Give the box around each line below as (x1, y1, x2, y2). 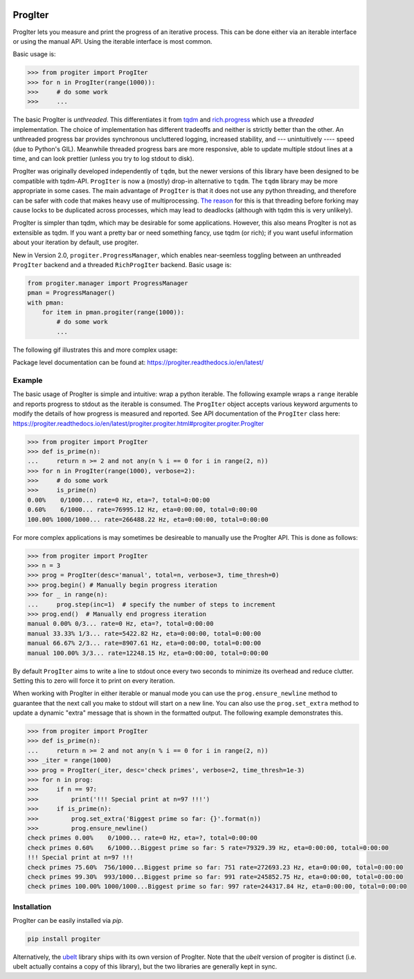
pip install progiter (27, 935, 101, 943)
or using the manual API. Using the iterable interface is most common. (12, 37, 213, 45)
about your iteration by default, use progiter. (12, 238, 138, 246)
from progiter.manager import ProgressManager (27, 279, 188, 287)
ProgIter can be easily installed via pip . (12, 917, 124, 925)
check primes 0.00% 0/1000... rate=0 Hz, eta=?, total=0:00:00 (27, 834, 258, 842)
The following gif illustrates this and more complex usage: (12, 346, 178, 354)
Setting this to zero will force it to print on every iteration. (12, 676, 175, 685)
